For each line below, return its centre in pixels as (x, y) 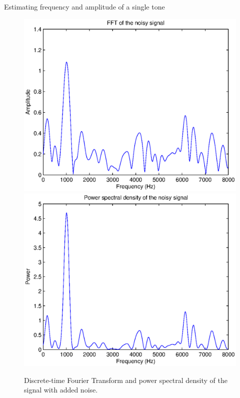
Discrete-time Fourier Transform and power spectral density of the (126, 380)
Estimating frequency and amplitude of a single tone (84, 7)
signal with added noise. (61, 390)
